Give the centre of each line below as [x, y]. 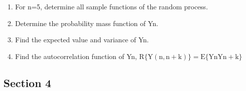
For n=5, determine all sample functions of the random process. [111, 6]
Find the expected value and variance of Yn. [82, 40]
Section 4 [27, 82]
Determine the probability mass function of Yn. [87, 23]
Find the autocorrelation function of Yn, [76, 56]
